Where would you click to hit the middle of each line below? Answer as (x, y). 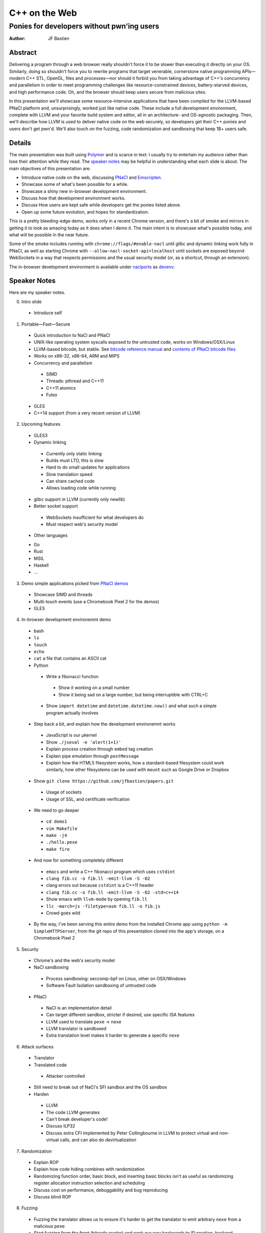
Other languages (51, 536)
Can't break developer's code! (77, 1119)
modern (17, 78)
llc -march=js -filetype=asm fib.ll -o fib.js (103, 906)
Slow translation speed (69, 474)
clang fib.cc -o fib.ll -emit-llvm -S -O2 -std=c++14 (112, 892)
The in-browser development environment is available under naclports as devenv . (92, 267)
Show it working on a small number (94, 688)
